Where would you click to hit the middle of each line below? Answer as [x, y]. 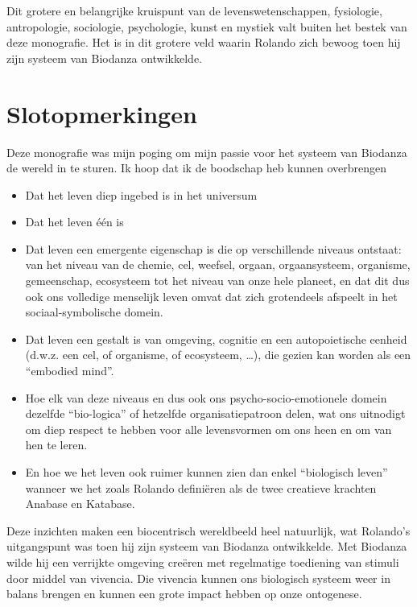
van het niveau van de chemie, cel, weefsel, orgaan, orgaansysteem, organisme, [218, 264]
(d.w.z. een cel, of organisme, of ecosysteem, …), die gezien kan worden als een [218, 355]
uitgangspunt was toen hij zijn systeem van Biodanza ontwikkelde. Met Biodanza [207, 546]
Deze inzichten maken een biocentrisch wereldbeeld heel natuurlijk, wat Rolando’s [208, 530]
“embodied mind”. [70, 371]
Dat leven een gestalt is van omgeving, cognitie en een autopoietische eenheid [216, 339]
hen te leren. [56, 445]
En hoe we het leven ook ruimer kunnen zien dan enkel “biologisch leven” [206, 472]
